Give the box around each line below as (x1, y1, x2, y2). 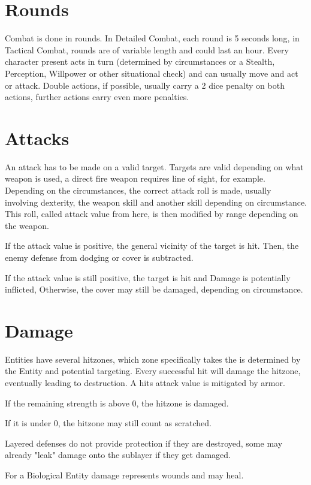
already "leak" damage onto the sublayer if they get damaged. (5, 448, 231, 461)
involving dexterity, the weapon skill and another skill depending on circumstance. (5, 195, 307, 208)
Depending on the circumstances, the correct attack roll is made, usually (5, 184, 271, 196)
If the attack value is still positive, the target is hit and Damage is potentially (5, 271, 291, 284)
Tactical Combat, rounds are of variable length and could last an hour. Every (5, 43, 289, 56)
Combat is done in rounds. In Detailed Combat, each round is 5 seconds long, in (5, 32, 300, 44)
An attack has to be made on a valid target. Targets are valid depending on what (5, 160, 304, 173)
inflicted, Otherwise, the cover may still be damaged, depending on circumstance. (5, 283, 303, 296)
